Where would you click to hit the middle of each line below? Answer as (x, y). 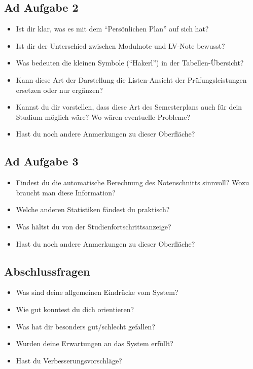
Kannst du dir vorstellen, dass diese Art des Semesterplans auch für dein (129, 107)
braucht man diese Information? (66, 192)
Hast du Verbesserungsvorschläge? (69, 360)
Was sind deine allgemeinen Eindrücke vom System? (97, 292)
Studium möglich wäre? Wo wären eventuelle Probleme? (103, 116)
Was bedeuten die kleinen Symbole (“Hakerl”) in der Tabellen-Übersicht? (130, 63)
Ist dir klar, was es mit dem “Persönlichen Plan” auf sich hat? (112, 29)
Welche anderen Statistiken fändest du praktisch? (93, 209)
